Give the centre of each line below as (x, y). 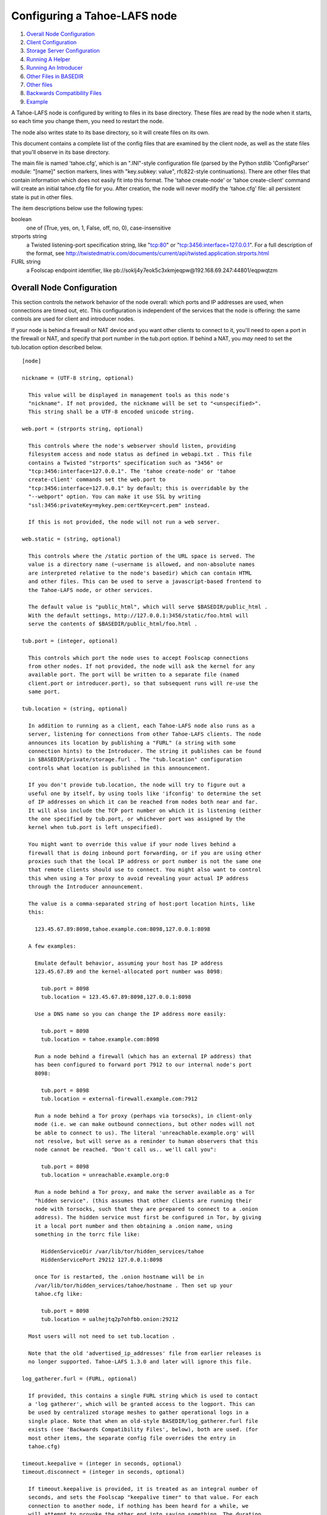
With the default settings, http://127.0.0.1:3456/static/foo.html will (138, 615)
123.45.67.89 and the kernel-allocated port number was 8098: (129, 972)
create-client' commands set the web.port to (97, 480)
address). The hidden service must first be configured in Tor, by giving (148, 1217)
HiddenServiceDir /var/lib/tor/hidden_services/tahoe (122, 1251)
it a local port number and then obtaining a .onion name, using (134, 1226)
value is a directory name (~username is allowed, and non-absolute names (142, 564)
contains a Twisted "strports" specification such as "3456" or (126, 463)
